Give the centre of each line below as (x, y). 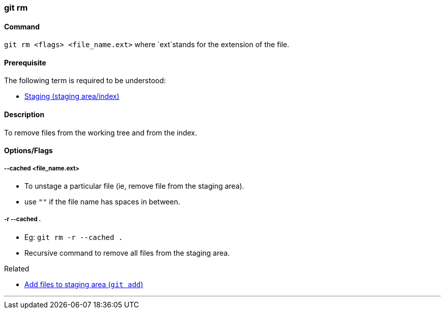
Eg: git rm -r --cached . (74, 237)
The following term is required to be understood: (85, 81)
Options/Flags (28, 151)
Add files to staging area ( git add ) (84, 284)
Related (17, 268)
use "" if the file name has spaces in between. (102, 202)
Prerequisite (25, 62)
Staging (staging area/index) (72, 96)
